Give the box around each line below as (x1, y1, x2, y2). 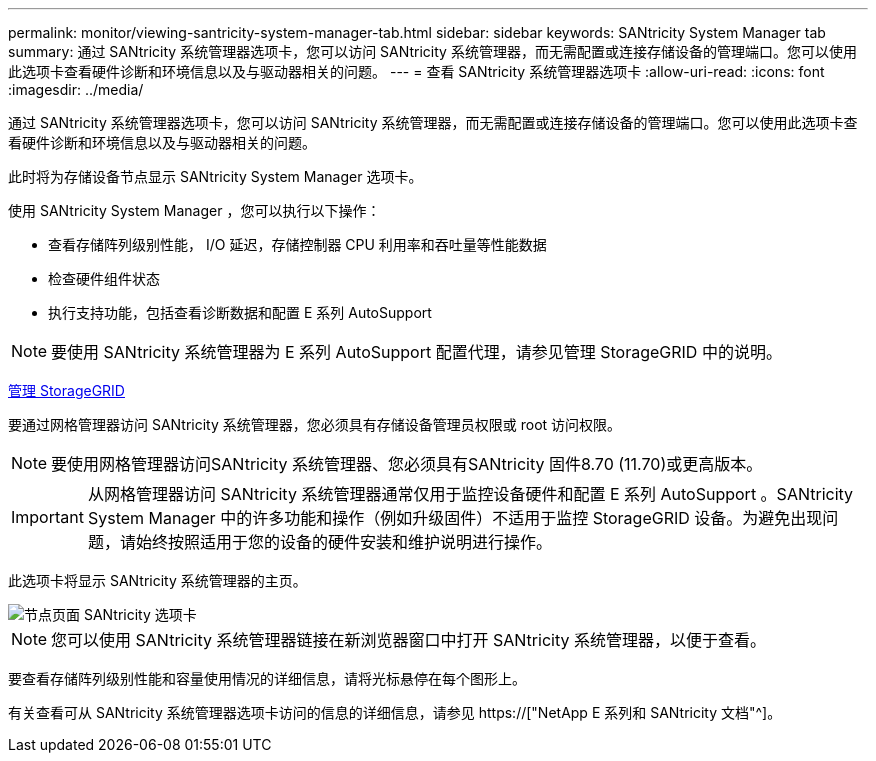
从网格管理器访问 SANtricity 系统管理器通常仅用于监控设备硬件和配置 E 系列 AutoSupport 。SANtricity (87, 484, 854, 504)
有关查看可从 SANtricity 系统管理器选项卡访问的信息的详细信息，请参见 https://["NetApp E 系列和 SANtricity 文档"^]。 (8, 704, 782, 721)
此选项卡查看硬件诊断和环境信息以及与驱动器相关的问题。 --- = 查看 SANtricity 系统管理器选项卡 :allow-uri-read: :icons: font (8, 63, 825, 80)
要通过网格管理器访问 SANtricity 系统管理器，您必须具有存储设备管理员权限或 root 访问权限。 (8, 416, 622, 433)
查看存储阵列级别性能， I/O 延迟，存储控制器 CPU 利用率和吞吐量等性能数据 (48, 236, 547, 253)
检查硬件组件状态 (48, 270, 160, 287)
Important (11, 507, 84, 527)
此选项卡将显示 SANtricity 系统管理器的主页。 (8, 572, 307, 589)
